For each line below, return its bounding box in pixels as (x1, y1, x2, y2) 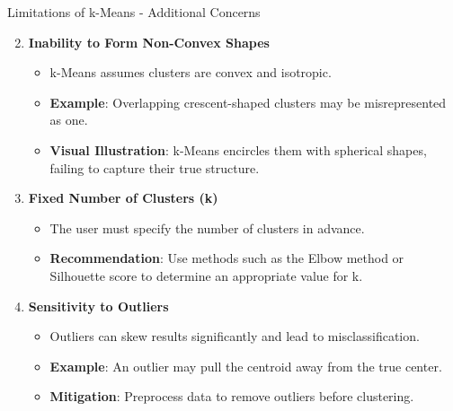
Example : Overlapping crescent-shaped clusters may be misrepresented (49, 92, 447, 111)
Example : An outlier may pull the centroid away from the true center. (49, 356, 442, 375)
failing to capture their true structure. (49, 158, 260, 177)
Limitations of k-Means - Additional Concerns (7, 3, 261, 21)
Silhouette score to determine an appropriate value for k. (49, 266, 363, 284)
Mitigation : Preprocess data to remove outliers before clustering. (49, 387, 414, 406)
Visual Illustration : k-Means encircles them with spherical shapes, (49, 140, 427, 159)
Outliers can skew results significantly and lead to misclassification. (49, 327, 420, 345)
